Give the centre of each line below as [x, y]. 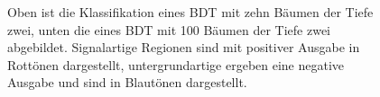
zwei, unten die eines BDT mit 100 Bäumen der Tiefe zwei [169, 29]
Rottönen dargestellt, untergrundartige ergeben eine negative [176, 64]
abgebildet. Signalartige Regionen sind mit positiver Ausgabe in [184, 47]
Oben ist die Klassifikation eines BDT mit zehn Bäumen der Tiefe [190, 12]
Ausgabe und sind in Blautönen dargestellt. [127, 82]
